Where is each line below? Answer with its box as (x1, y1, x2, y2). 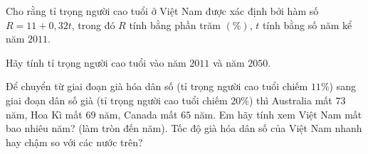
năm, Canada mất (99, 106, 178, 121)
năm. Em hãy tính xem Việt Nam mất (194, 106, 362, 121)
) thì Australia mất (248, 92, 332, 107)
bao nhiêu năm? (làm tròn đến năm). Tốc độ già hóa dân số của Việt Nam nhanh (6, 121, 362, 136)
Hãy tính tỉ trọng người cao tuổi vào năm (6, 55, 186, 70)
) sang (329, 79, 356, 94)
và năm (212, 55, 245, 70)
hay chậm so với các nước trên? (6, 134, 143, 149)
